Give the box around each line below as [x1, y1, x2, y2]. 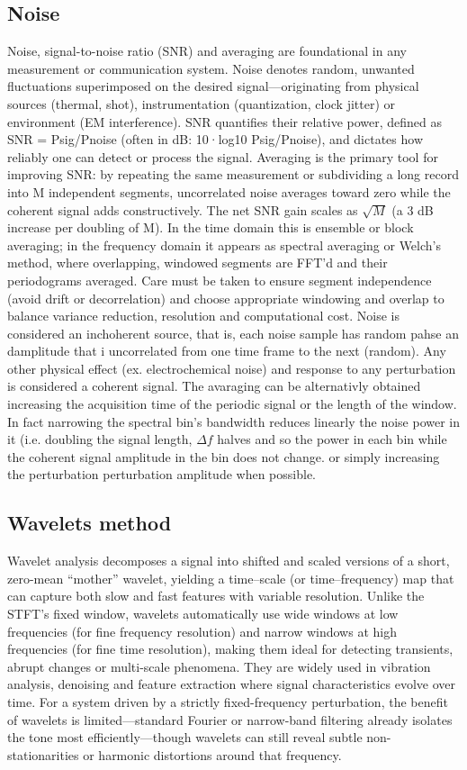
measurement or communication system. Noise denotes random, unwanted [7, 59, 415, 77]
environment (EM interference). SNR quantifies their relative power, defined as [7, 112, 443, 131]
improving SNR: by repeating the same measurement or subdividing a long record [7, 165, 459, 184]
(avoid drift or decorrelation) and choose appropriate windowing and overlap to [7, 288, 445, 307]
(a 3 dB [391, 200, 434, 219]
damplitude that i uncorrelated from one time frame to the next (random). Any [7, 341, 446, 360]
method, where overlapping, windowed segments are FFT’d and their [7, 253, 388, 272]
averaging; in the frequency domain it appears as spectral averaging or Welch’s [7, 235, 441, 254]
